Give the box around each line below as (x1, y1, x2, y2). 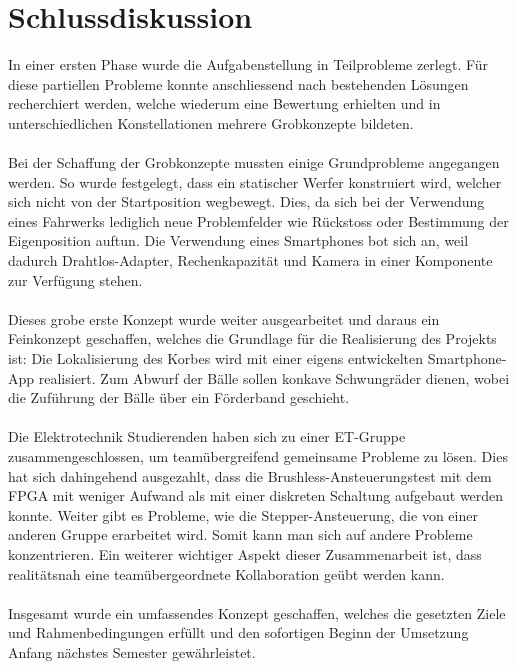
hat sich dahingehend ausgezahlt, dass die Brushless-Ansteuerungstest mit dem (8, 465, 492, 486)
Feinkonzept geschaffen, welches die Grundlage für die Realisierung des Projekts (8, 328, 497, 349)
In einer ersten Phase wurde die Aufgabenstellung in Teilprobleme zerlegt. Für (8, 54, 489, 75)
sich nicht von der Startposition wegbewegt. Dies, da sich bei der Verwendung (8, 191, 485, 212)
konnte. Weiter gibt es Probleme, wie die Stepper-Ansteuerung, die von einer (8, 504, 478, 525)
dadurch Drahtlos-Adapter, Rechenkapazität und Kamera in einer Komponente (8, 250, 493, 271)
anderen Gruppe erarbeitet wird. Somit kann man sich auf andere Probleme (8, 524, 473, 545)
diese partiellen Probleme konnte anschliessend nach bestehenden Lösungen (8, 73, 469, 94)
